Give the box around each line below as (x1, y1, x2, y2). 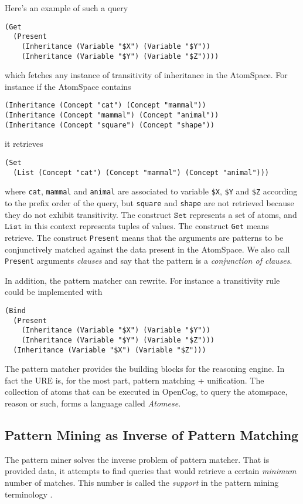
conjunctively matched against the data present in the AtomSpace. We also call (5, 243, 290, 255)
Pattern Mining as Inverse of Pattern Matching (5, 425, 299, 443)
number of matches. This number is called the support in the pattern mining (5, 476, 279, 488)
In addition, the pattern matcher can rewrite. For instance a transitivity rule (5, 274, 280, 286)
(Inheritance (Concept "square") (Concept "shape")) (5, 120, 215, 129)
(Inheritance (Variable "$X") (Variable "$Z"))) (13, 345, 206, 354)
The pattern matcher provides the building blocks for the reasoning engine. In (5, 362, 285, 375)
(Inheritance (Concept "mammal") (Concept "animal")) (5, 111, 219, 120)
